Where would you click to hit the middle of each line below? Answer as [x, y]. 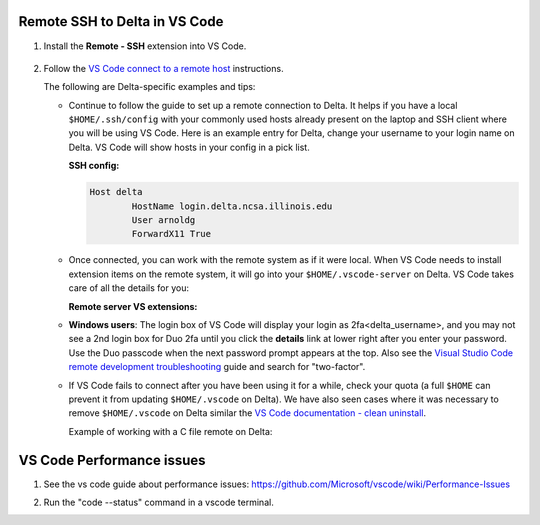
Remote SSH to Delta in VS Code [121, 21]
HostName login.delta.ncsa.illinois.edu [232, 206]
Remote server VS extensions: [133, 306]
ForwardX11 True [171, 234]
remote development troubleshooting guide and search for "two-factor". [217, 367]
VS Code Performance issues [112, 460]
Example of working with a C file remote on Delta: [170, 431]
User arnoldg [163, 220]
